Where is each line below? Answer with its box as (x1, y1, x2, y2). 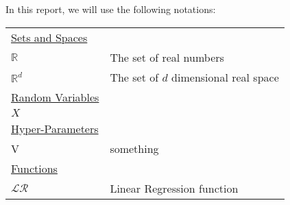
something (110, 140, 159, 156)
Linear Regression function (110, 180, 239, 196)
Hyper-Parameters (11, 120, 99, 136)
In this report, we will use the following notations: (5, 2, 216, 16)
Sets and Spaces (11, 29, 88, 45)
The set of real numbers (110, 49, 224, 65)
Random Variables (11, 88, 99, 105)
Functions (11, 160, 58, 176)
